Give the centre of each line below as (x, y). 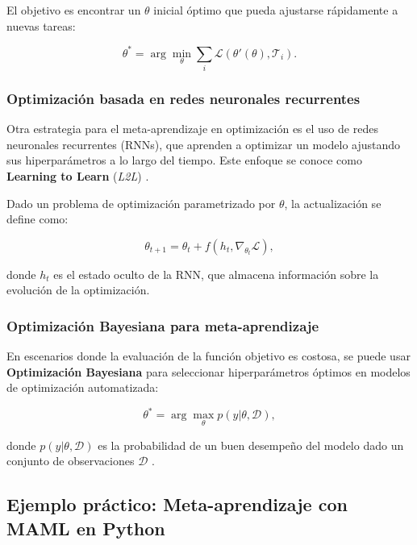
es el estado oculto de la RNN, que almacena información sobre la (216, 274)
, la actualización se (333, 203)
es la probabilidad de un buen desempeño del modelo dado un (251, 445)
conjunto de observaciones (71, 461)
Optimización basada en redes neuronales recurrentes (183, 98)
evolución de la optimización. (78, 290)
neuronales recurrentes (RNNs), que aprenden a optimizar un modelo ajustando (204, 144)
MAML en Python (86, 528)
